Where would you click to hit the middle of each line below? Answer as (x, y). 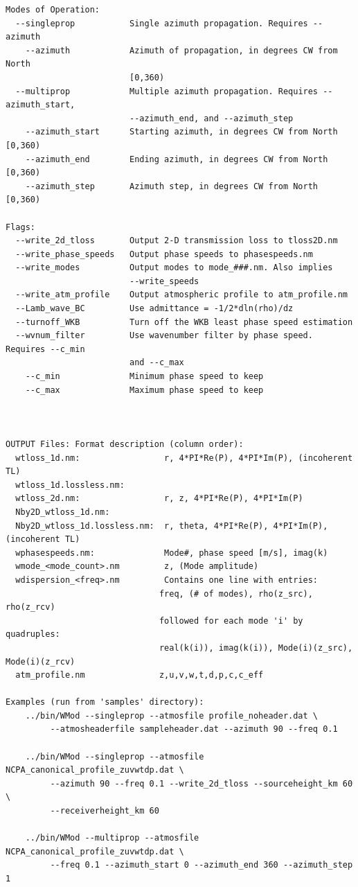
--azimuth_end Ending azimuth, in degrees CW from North (177, 159)
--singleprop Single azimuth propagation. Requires (162, 23)
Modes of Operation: (53, 10)
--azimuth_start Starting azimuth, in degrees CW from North (181, 132)
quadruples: (33, 634)
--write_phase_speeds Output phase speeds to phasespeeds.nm (164, 254)
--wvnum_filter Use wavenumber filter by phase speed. (164, 336)
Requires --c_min (45, 349)
